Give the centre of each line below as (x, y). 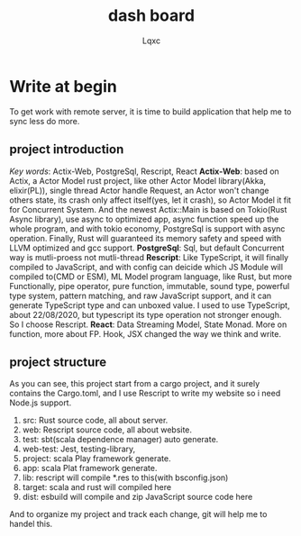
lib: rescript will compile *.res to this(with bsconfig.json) (125, 477)
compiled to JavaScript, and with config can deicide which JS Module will (146, 267)
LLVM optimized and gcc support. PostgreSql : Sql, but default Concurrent (147, 248)
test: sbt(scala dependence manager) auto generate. (120, 440)
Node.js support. (41, 403)
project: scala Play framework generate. (96, 459)
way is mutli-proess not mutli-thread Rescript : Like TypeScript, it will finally (149, 257)
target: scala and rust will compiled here (97, 487)
